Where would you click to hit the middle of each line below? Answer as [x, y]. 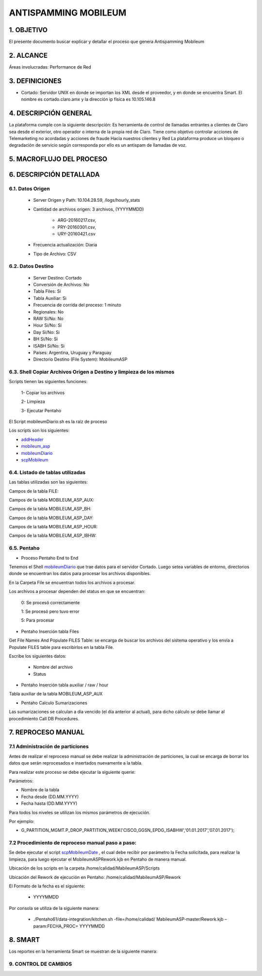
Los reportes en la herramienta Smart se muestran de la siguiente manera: [83, 951]
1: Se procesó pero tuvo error [50, 611]
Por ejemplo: [22, 821]
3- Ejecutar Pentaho [41, 410]
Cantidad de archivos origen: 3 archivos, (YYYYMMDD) [89, 209]
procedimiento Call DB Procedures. [44, 718]
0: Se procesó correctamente [50, 602]
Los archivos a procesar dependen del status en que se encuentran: [77, 592]
